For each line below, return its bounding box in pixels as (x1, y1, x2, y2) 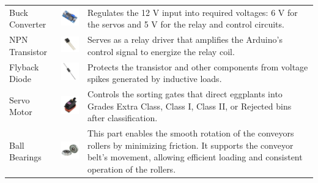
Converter (9, 18, 46, 31)
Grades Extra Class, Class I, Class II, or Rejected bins (87, 99, 292, 112)
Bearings (9, 151, 42, 163)
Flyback (9, 60, 39, 73)
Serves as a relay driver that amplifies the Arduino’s (87, 33, 283, 46)
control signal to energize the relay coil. (87, 45, 235, 58)
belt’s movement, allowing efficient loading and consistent (87, 151, 303, 163)
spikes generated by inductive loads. (87, 72, 222, 85)
